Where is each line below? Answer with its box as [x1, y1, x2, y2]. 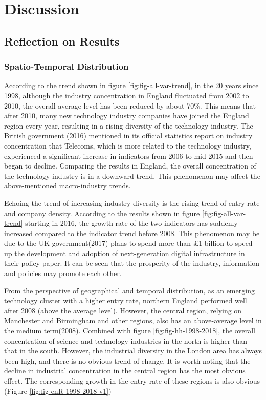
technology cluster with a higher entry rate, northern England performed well [4, 295, 247, 306]
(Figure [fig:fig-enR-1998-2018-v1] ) [4, 385, 112, 396]
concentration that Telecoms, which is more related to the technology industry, [4, 140, 251, 151]
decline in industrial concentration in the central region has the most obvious [4, 365, 246, 376]
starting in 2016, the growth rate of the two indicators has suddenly [25, 218, 238, 228]
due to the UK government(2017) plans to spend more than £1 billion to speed [4, 238, 253, 248]
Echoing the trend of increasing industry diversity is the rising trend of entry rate [4, 197, 260, 208]
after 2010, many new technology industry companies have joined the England [4, 110, 249, 121]
